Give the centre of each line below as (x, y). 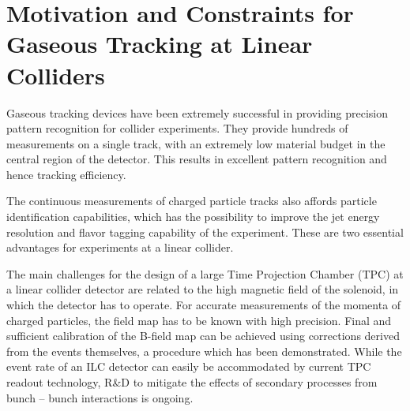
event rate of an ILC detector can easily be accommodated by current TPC (189, 366)
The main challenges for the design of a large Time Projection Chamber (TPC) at (205, 273)
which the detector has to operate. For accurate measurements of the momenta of (204, 305)
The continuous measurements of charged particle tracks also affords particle (192, 201)
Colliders (56, 75)
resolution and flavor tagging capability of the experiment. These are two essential (205, 232)
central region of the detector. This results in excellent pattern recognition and (197, 159)
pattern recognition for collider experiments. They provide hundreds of (177, 128)
